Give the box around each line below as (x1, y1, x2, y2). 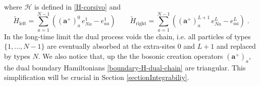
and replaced (217, 41, 256, 51)
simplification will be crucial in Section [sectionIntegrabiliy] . (4, 72, 189, 82)
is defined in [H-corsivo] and (34, 2, 121, 12)
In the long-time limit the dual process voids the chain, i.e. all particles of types (4, 31, 251, 41)
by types (4, 50, 30, 61)
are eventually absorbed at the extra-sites (47, 41, 176, 51)
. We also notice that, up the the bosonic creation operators (38, 50, 223, 61)
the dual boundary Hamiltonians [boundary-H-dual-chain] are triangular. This (4, 62, 246, 72)
